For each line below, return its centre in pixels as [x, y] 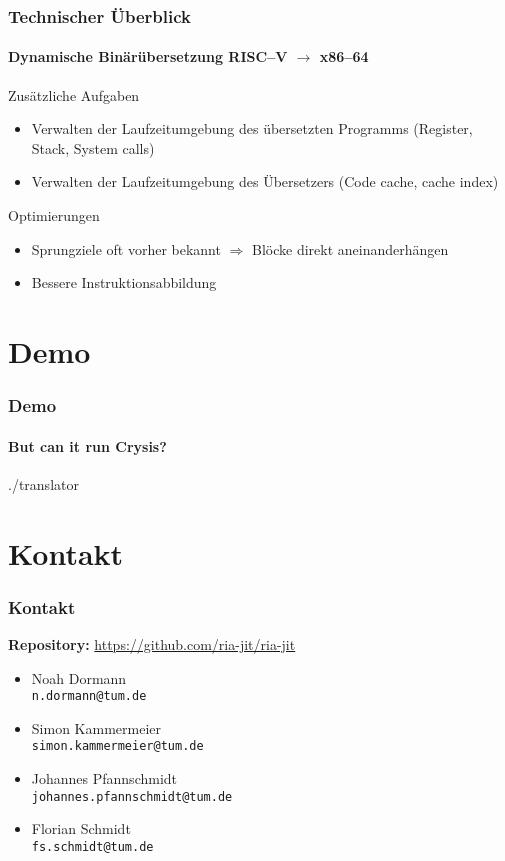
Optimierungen [54, 215]
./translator [43, 483]
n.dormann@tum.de [89, 696]
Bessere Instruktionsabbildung [124, 282]
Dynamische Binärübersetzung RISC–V [148, 56]
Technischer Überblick [99, 15]
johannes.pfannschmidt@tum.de [132, 796]
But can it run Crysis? [87, 445]
